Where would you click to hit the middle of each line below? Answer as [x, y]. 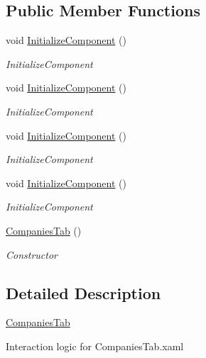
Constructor [32, 254]
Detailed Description [83, 292]
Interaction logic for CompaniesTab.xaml [95, 346]
